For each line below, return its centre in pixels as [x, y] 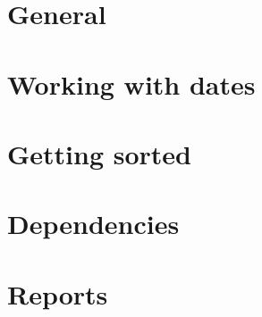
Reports [58, 293]
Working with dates [131, 83]
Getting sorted [99, 153]
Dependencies [93, 224]
